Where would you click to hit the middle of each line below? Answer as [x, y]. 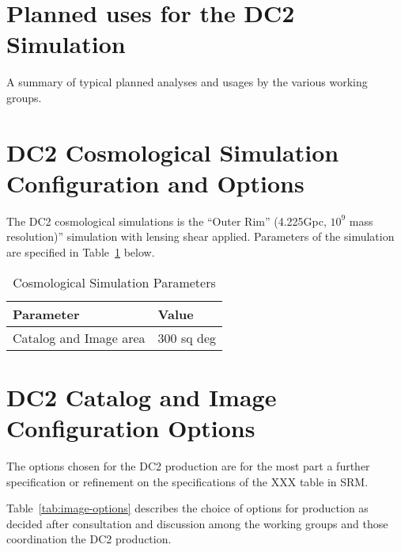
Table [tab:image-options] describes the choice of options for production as [187, 508]
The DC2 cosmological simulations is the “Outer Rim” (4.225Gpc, [166, 221]
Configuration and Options [155, 183]
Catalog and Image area [79, 337]
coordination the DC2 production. [89, 539]
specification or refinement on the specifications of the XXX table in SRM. [187, 481]
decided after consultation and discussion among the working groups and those [197, 523]
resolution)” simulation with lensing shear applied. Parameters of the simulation [200, 236]
